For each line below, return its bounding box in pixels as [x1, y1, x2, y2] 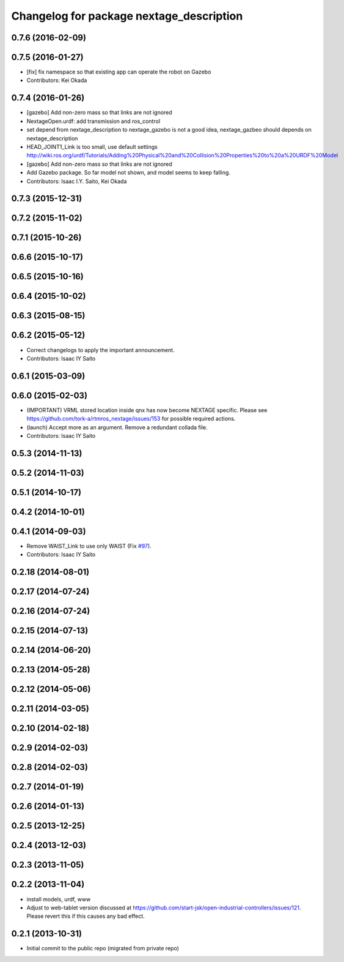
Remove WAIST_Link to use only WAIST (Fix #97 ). [26, 542, 152, 549]
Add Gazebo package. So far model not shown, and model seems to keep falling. [26, 169, 230, 176]
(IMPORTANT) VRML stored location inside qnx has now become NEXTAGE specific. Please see [26, 406, 268, 413]
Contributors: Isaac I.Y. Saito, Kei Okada [26, 178, 127, 185]
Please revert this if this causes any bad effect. [26, 912, 145, 920]
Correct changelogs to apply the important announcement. [26, 346, 175, 353]
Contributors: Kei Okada [26, 77, 87, 84]
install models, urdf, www [26, 895, 91, 903]
